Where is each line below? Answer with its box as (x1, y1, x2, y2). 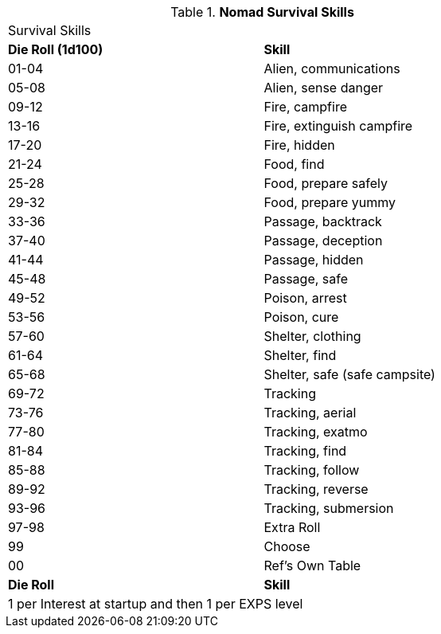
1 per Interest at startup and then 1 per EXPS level (8, 596, 303, 612)
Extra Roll (263, 519, 321, 535)
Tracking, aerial (263, 405, 357, 421)
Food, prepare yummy (263, 194, 396, 210)
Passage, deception (263, 233, 383, 249)
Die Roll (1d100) (8, 41, 103, 57)
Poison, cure (263, 309, 339, 325)
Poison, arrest (263, 290, 347, 306)
